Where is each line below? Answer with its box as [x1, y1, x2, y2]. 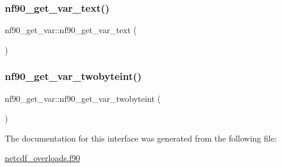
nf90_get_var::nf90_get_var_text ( [5, 24, 137, 36]
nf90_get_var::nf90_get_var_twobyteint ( [5, 92, 161, 104]
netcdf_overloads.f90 [5, 152, 80, 164]
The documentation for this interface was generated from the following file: [5, 131, 277, 144]
